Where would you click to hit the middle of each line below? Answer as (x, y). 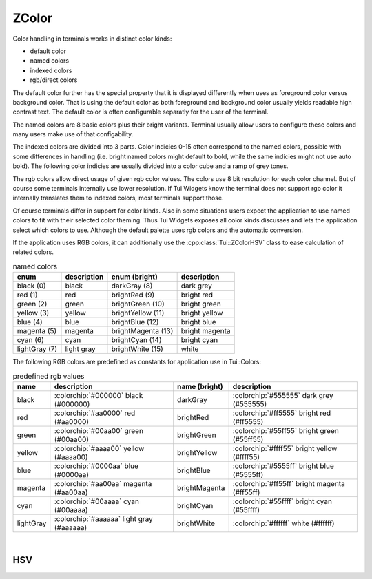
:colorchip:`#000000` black (99, 395)
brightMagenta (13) (142, 331)
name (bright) (200, 386)
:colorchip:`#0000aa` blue (96, 466)
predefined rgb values (49, 376)
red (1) (27, 295)
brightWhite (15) (137, 349)
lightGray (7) (37, 349)
